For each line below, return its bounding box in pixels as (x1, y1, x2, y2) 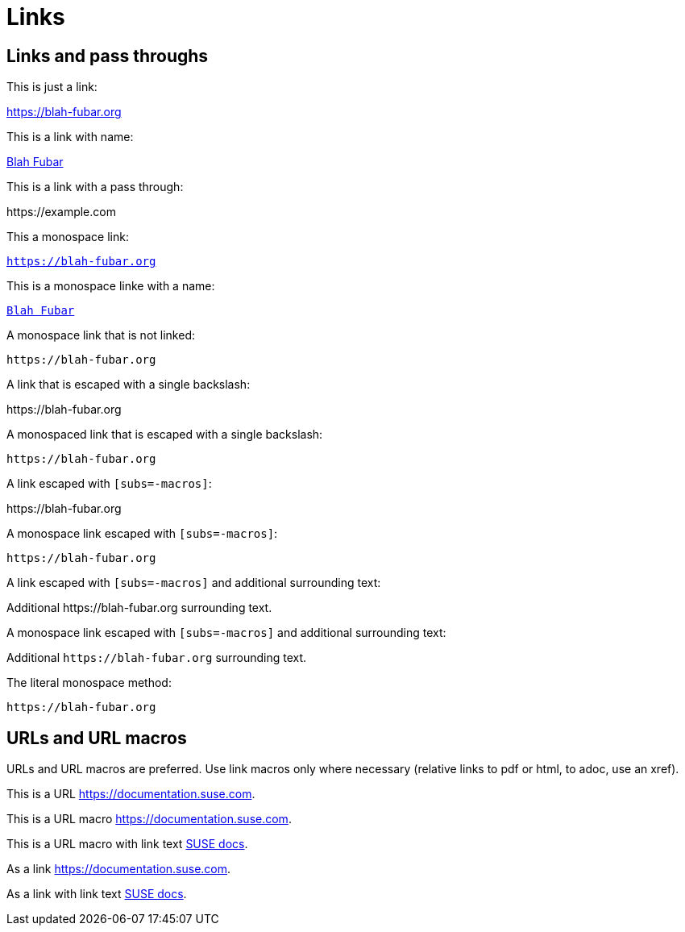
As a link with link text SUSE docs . (6, 887, 187, 901)
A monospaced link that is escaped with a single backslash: (6, 427, 323, 442)
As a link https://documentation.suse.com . (6, 862, 231, 876)
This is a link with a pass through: (6, 180, 184, 194)
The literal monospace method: (6, 676, 172, 690)
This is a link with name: (6, 130, 134, 144)
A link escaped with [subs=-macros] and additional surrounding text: (6, 576, 381, 590)
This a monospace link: (6, 230, 129, 244)
